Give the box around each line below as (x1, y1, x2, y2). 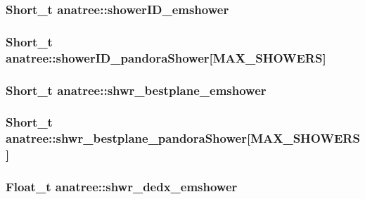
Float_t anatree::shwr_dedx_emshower (6, 178, 238, 195)
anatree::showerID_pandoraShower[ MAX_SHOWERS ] (6, 49, 326, 66)
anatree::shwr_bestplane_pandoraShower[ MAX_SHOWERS (6, 129, 360, 147)
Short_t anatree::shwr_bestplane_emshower (6, 81, 267, 98)
